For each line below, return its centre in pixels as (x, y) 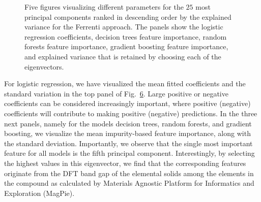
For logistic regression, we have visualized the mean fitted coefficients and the (125, 83)
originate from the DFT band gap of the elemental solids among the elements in (129, 173)
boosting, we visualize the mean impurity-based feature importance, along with (127, 133)
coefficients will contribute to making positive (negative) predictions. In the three (131, 113)
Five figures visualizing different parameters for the (104, 7)
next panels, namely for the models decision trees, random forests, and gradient (128, 123)
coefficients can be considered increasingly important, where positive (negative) (127, 103)
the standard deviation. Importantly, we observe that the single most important (128, 143)
